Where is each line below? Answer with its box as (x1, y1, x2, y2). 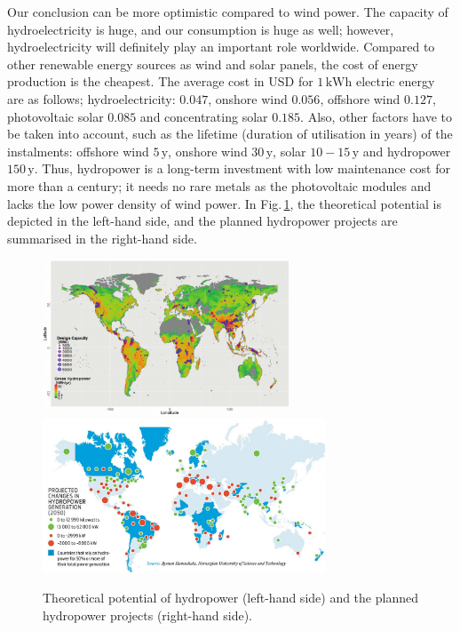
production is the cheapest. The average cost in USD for (7, 72, 313, 91)
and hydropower (362, 141, 451, 160)
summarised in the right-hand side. (7, 228, 197, 247)
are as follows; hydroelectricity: (7, 89, 176, 108)
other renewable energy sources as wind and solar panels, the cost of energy (7, 54, 418, 73)
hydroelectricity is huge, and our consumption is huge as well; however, (7, 20, 394, 38)
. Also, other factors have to (300, 107, 453, 125)
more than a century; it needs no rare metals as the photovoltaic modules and (7, 176, 432, 195)
